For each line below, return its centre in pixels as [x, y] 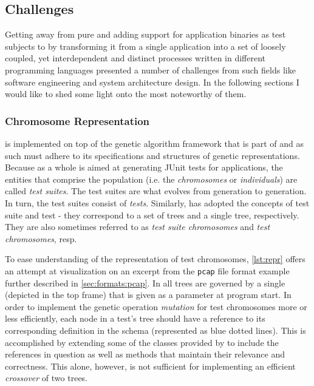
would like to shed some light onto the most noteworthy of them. [126, 94]
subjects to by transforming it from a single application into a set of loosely [145, 46]
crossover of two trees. [46, 378]
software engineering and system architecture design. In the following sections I [152, 82]
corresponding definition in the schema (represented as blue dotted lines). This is [155, 330]
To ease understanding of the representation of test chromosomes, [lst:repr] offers [155, 259]
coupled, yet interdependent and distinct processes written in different [135, 58]
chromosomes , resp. [41, 238]
